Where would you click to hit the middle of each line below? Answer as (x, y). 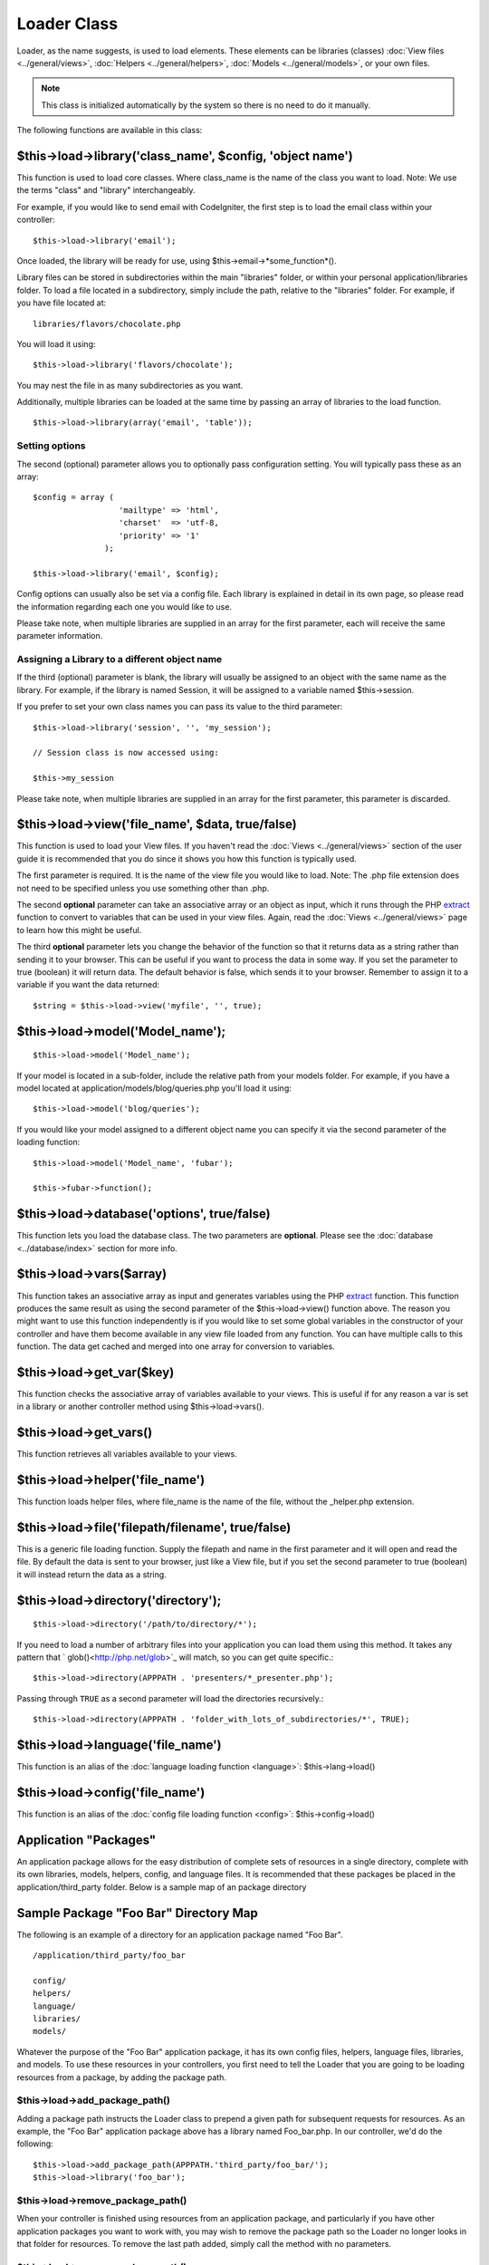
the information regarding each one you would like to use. (125, 606)
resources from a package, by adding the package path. (121, 2077)
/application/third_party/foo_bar (109, 1956)
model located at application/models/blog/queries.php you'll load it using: (154, 1088)
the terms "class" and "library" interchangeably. (106, 190)
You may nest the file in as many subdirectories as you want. (130, 385)
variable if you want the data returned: (88, 985)
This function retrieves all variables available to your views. (127, 1454)
